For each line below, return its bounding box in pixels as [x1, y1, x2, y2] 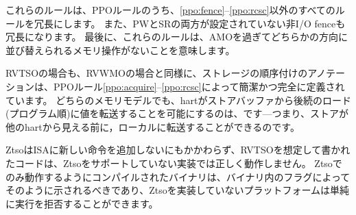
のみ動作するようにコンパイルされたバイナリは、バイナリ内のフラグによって [5, 169, 351, 184]
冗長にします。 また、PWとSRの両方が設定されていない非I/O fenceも [34, 16, 346, 30]
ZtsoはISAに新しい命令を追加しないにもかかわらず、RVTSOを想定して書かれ [5, 142, 351, 157]
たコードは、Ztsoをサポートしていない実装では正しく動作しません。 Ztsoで [5, 155, 342, 170]
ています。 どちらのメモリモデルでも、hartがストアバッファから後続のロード [5, 92, 351, 107]
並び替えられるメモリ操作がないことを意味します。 [5, 42, 235, 57]
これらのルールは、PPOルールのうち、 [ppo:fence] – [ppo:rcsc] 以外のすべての [5, 3, 335, 16]
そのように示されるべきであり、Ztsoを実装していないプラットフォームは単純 [5, 183, 349, 197]
